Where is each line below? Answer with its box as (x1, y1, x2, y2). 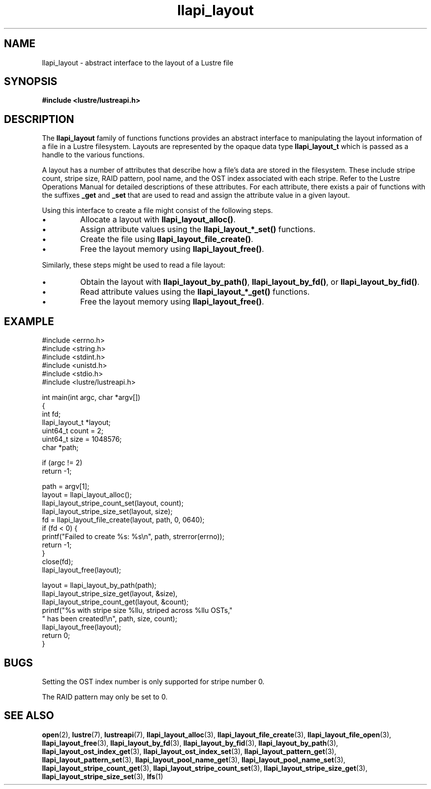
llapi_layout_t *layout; (42, 418, 111, 427)
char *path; (42, 443, 79, 452)
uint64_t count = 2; (42, 426, 103, 435)
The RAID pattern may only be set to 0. (42, 692, 168, 701)
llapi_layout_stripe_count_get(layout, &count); (42, 598, 189, 607)
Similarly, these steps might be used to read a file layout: (42, 261, 225, 270)
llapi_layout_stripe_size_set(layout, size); (42, 507, 173, 516)
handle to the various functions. (42, 151, 145, 159)
